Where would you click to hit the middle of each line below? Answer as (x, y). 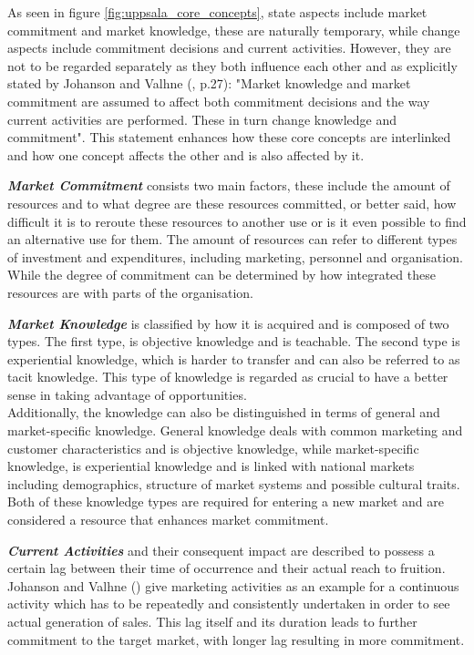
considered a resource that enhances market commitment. (168, 520)
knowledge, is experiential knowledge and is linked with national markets (211, 466)
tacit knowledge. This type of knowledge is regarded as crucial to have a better (228, 377)
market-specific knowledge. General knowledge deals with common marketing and (235, 430)
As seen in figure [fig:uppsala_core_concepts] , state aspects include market (217, 12)
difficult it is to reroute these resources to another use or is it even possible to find (237, 221)
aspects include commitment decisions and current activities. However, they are (229, 48)
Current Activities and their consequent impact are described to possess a (221, 550)
